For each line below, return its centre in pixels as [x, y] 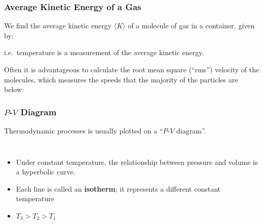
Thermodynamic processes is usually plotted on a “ [84, 130]
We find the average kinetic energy [58, 26]
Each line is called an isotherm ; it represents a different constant [118, 188]
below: [14, 89]
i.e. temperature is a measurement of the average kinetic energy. [104, 52]
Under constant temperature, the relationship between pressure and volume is [137, 162]
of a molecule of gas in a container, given [191, 26]
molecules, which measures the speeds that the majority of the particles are [121, 79]
